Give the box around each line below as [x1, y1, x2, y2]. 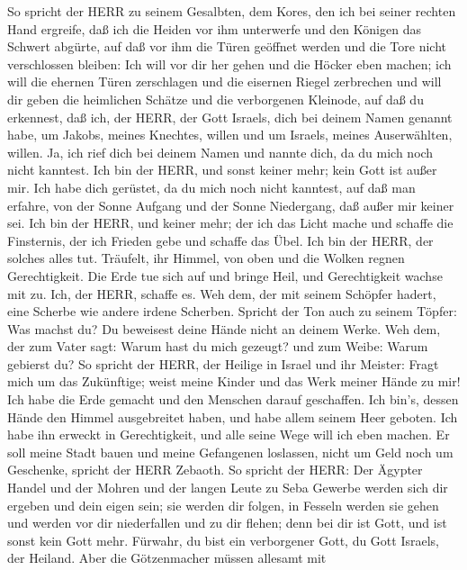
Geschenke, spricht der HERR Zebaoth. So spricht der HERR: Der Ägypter [7, 460, 423, 479]
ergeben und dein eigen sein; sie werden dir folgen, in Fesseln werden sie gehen [7, 495, 439, 514]
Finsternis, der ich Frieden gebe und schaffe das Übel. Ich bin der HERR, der [7, 231, 434, 249]
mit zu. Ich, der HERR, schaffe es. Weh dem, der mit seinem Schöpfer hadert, [7, 284, 436, 303]
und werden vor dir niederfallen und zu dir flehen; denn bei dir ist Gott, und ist [7, 513, 447, 532]
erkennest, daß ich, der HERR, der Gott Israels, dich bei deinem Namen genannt [7, 107, 453, 126]
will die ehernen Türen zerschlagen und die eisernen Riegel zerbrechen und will [7, 72, 442, 91]
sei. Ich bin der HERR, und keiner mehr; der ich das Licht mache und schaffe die [7, 213, 454, 232]
